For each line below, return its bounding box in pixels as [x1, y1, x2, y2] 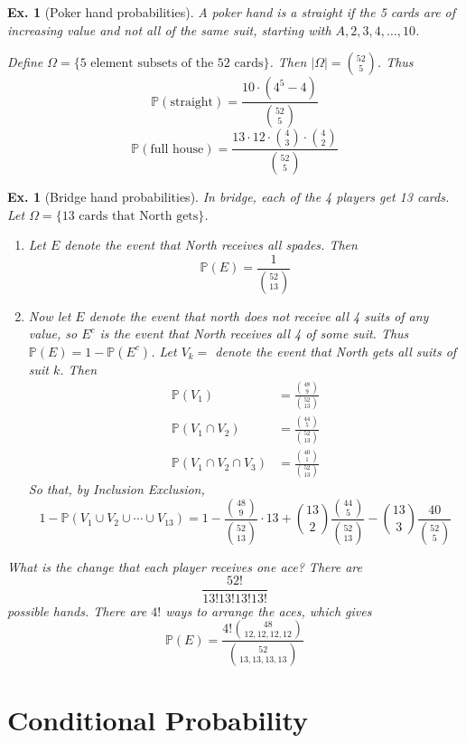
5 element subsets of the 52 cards [79, 57, 264, 71]
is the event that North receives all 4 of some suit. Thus [99, 324, 409, 343]
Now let [28, 306, 71, 325]
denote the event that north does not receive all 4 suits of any [89, 306, 429, 325]
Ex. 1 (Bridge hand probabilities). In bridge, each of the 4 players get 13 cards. [7, 186, 450, 205]
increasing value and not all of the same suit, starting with [7, 20, 331, 39]
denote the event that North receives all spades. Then [64, 235, 358, 254]
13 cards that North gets [61, 209, 199, 223]
